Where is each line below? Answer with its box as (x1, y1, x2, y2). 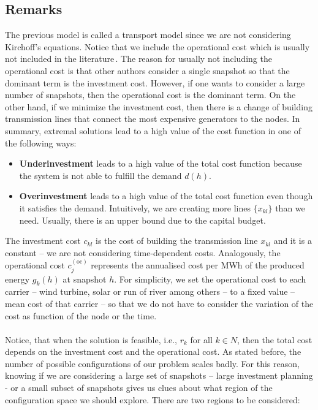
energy (5, 272, 30, 285)
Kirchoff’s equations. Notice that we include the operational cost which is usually (5, 40, 310, 53)
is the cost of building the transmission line (95, 234, 258, 247)
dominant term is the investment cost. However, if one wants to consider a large (5, 76, 305, 89)
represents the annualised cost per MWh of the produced (91, 259, 305, 271)
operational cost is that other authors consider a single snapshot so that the (5, 64, 290, 77)
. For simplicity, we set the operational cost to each (114, 272, 306, 285)
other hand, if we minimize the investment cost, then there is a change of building (5, 100, 312, 113)
